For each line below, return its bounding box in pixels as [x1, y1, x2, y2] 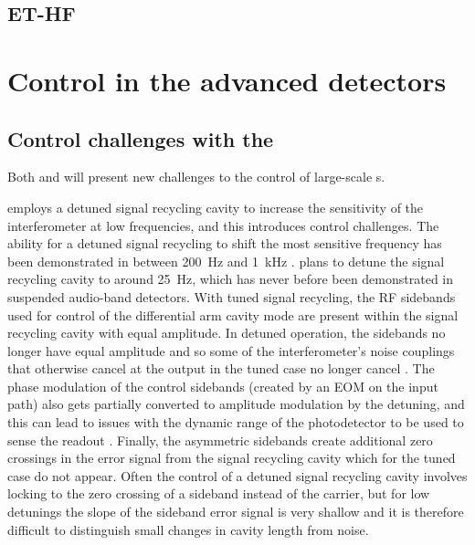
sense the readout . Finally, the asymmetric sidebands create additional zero [7, 430, 433, 449]
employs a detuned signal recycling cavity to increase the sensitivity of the [7, 197, 424, 216]
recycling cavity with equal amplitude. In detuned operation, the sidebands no [7, 323, 446, 342]
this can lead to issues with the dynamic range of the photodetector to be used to [7, 413, 464, 432]
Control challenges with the [7, 124, 274, 152]
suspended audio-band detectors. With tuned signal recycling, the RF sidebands [7, 287, 456, 306]
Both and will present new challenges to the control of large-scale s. [7, 167, 385, 186]
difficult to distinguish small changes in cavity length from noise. [7, 519, 369, 539]
